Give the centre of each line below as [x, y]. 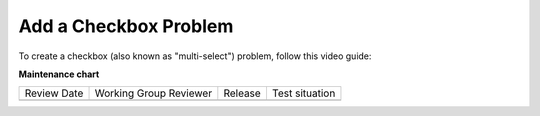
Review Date [54, 93]
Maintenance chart [59, 74]
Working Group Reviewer [153, 93]
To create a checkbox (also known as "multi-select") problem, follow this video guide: [195, 56]
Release [242, 93]
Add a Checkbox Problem [126, 26]
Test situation [303, 93]
